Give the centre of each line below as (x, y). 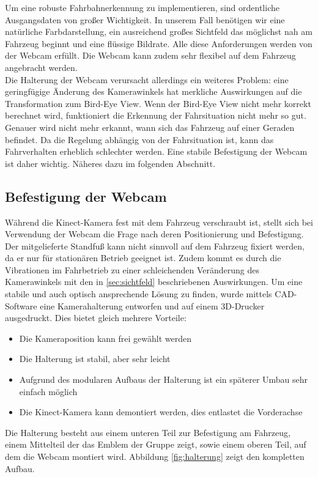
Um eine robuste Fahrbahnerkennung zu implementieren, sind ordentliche (142, 7)
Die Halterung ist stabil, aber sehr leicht (95, 359)
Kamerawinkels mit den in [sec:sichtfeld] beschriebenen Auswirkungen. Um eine (154, 282)
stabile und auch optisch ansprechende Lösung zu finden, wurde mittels (139, 294)
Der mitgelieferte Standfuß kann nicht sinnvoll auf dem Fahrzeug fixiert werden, (155, 246)
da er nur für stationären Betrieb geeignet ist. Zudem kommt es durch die (143, 258)
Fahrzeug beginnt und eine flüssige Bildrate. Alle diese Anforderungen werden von (159, 43)
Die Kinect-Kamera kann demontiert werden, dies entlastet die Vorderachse (161, 412)
